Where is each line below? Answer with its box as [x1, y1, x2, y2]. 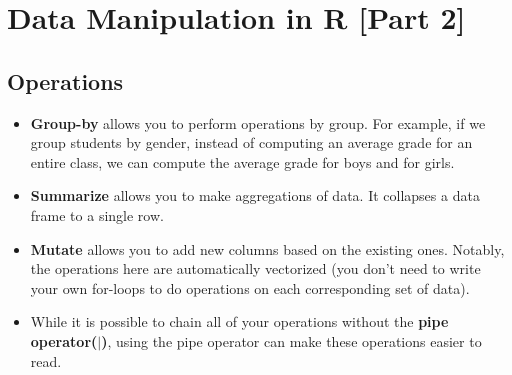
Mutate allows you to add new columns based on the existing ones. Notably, [30, 238, 505, 259]
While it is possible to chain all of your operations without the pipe [30, 311, 449, 332]
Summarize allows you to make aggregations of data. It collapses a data [30, 185, 480, 206]
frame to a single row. [30, 204, 164, 225]
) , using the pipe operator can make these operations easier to [101, 330, 482, 351]
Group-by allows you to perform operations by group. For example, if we [30, 112, 486, 133]
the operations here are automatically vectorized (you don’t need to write [30, 258, 481, 279]
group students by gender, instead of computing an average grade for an [30, 132, 473, 153]
